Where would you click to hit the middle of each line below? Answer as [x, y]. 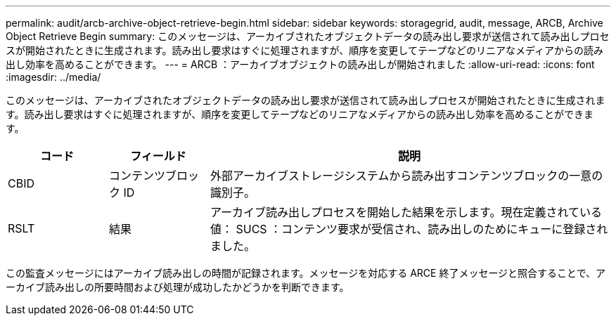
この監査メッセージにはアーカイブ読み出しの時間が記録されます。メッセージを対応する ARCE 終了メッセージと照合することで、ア [306, 273]
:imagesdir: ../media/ [53, 77]
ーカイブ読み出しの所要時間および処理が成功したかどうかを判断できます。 [178, 287]
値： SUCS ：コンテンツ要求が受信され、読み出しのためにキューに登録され [409, 229]
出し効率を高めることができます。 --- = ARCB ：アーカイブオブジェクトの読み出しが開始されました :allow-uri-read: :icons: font [300, 64]
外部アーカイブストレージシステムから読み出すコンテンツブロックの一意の [406, 176]
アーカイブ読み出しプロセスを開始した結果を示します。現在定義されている [406, 212]
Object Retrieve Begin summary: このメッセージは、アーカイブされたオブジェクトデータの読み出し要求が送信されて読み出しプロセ [308, 36]
